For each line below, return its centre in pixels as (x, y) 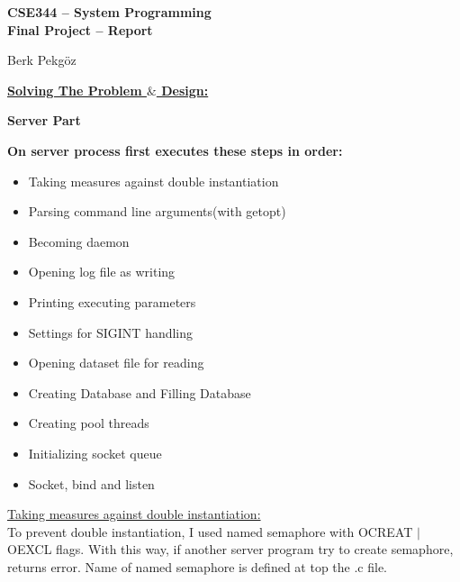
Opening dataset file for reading (116, 363)
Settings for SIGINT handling (111, 332)
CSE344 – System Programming (109, 12)
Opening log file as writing (102, 272)
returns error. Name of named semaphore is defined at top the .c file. (198, 566)
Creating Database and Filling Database (140, 392)
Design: (185, 90)
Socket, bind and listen (91, 483)
